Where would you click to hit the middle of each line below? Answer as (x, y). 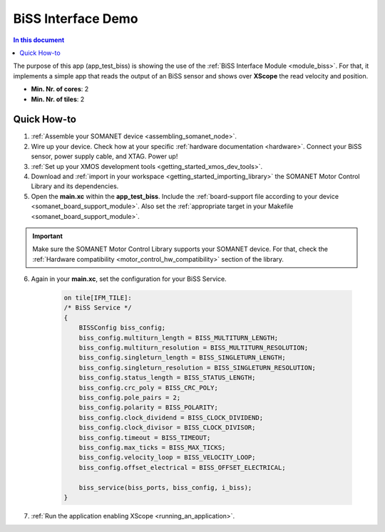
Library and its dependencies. (75, 186)
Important (48, 236)
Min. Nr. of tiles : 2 (58, 99)
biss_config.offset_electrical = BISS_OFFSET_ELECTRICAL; (182, 467)
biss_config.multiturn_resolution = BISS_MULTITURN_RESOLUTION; (194, 348)
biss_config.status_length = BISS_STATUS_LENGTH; (167, 378)
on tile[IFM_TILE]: (98, 298)
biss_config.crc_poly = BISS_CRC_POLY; (149, 388)
